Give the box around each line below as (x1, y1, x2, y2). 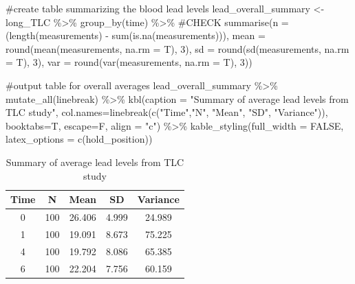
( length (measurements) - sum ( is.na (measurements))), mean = (6, 28, 266, 43)
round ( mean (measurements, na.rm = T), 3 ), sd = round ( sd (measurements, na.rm (6, 41, 349, 56)
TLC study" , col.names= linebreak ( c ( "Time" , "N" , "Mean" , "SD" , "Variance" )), (6, 105, 328, 119)
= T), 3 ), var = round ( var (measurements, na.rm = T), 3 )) (6, 55, 252, 69)
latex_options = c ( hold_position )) (6, 132, 153, 146)
